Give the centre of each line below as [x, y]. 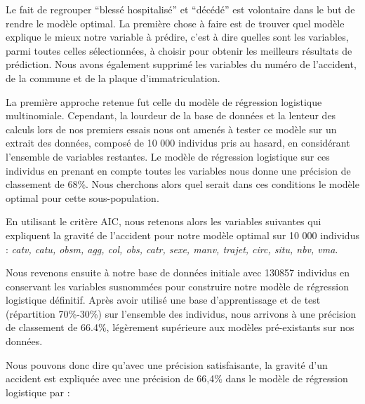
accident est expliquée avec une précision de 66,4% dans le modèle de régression [177, 378]
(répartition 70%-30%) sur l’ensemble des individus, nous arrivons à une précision [181, 313]
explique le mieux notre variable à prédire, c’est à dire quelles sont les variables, [177, 37]
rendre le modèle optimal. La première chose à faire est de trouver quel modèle [175, 23]
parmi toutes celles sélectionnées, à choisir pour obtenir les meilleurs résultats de [179, 50]
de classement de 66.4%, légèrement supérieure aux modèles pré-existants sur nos [180, 327]
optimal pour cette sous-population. [82, 197]
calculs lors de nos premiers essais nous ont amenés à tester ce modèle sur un [171, 129]
